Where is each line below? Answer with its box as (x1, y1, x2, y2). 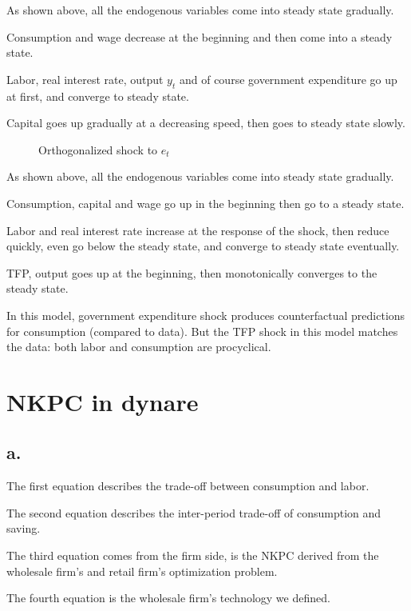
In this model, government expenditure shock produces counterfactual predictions (6, 306, 405, 323)
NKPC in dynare (6, 385, 199, 417)
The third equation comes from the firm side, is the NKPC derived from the (6, 547, 379, 564)
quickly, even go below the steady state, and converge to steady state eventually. (6, 238, 400, 254)
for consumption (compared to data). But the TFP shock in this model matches (6, 322, 398, 339)
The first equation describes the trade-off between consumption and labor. (6, 477, 370, 494)
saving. (6, 520, 41, 537)
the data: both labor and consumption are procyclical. (6, 338, 271, 355)
